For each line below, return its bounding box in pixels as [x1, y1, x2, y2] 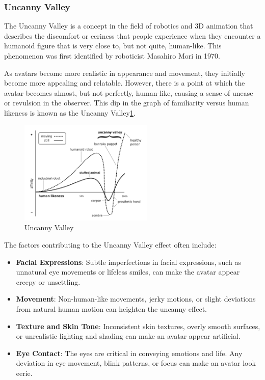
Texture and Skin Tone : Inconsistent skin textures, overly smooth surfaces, [16, 320, 260, 331]
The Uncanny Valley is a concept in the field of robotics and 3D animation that [4, 20, 253, 31]
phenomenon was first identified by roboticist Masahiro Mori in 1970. [4, 50, 221, 61]
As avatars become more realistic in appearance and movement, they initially [4, 67, 245, 78]
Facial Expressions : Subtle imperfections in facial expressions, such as [16, 256, 242, 267]
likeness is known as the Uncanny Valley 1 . [4, 107, 136, 118]
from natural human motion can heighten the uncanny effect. [16, 303, 207, 314]
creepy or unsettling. [16, 276, 81, 287]
